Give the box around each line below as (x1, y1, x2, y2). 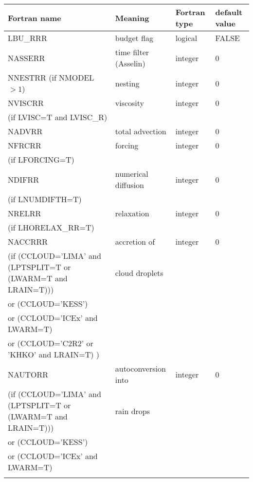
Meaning (115, 12, 149, 23)
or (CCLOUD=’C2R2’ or (8, 337, 93, 349)
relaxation (115, 208, 149, 219)
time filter (115, 46, 149, 58)
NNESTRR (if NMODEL (8, 72, 94, 83)
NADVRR (8, 126, 43, 137)
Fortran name (8, 12, 61, 23)
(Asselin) (115, 58, 145, 69)
